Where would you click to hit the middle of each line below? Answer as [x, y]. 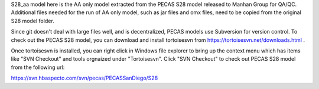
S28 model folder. [32, 21]
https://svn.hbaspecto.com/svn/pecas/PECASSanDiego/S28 [84, 78]
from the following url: [38, 67]
